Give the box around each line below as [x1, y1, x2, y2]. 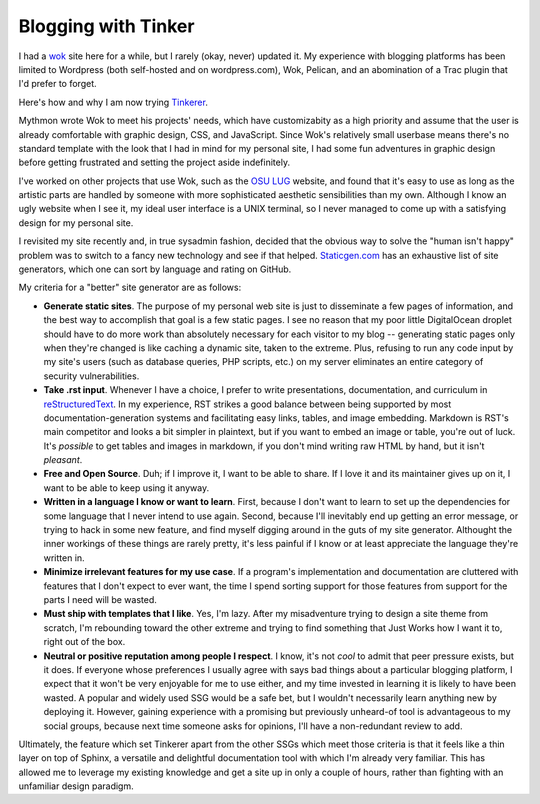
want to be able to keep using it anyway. [43, 481, 210, 494]
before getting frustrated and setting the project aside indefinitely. [18, 156, 290, 169]
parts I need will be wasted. [43, 594, 157, 605]
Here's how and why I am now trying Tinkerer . [18, 96, 209, 108]
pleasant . [43, 454, 83, 466]
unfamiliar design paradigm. [18, 780, 134, 792]
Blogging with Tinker [18, 15, 195, 37]
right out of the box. [43, 636, 126, 648]
